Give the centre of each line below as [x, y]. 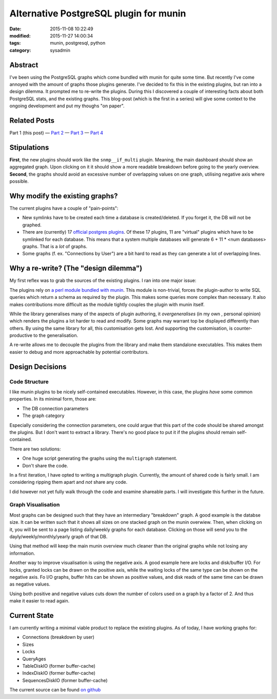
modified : [20, 35]
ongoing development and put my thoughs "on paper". [67, 106]
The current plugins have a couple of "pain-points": [64, 209]
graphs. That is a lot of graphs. [55, 247]
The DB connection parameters [55, 408]
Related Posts [32, 120]
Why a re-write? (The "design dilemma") [76, 268]
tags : [15, 43]
